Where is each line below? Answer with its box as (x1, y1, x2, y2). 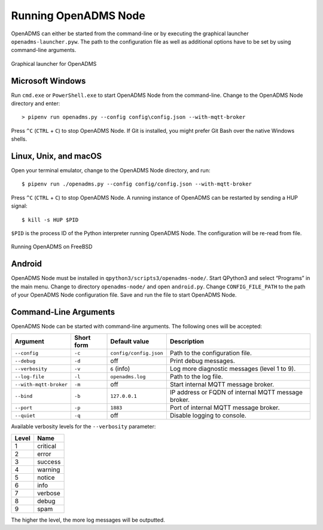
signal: (11, 202, 28, 209)
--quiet (14, 412, 36, 419)
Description (169, 337, 205, 346)
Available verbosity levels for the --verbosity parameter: (11, 423, 156, 430)
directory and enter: (11, 100, 60, 107)
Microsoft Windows (11, 75, 86, 86)
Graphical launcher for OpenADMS (11, 60, 97, 67)
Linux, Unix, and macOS (11, 151, 102, 161)
